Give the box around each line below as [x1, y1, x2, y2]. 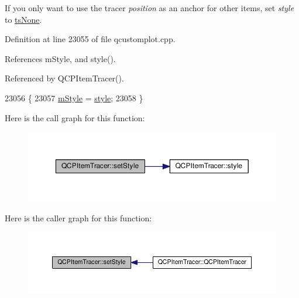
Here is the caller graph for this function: [5, 211, 152, 224]
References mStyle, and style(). [5, 52, 116, 64]
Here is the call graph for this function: [5, 111, 145, 124]
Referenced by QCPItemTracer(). [5, 72, 124, 84]
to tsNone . [5, 13, 42, 25]
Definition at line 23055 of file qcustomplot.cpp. [5, 33, 176, 45]
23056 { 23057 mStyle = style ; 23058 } [5, 91, 143, 104]
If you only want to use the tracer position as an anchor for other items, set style [5, 2, 294, 13]
